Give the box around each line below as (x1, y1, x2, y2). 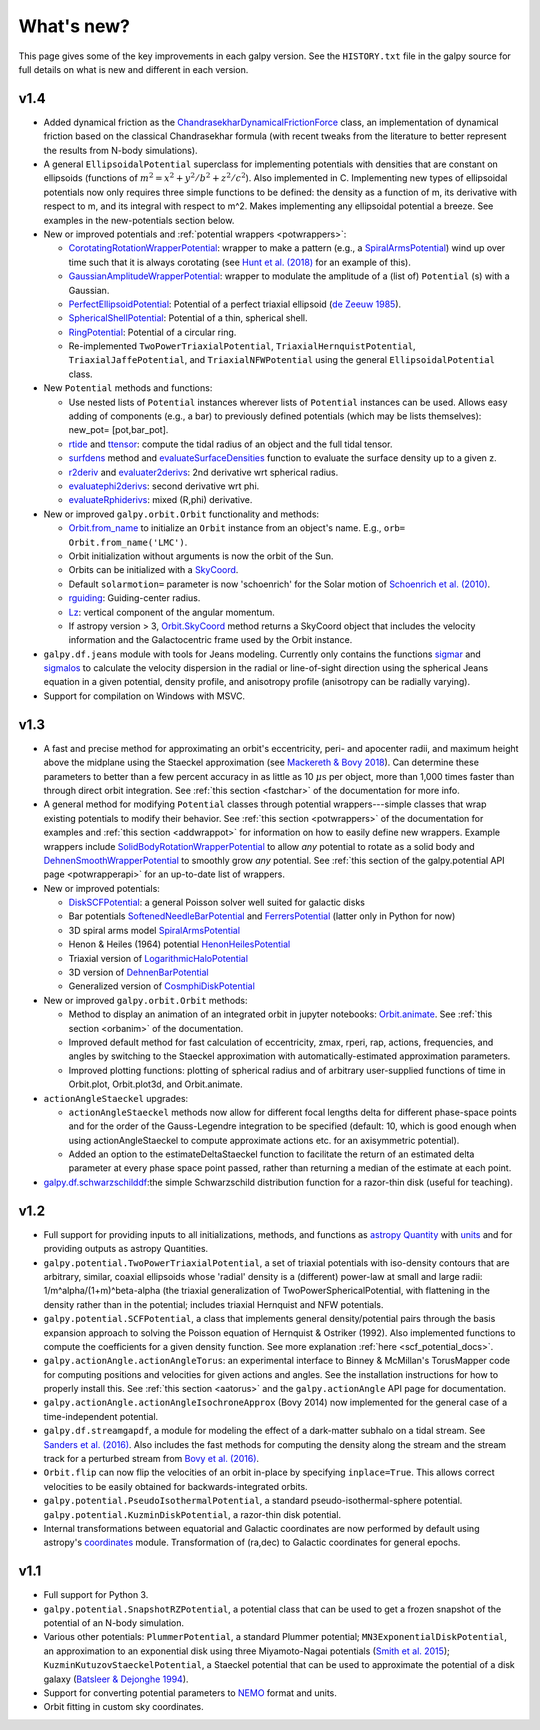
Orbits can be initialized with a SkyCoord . (68, 564, 239, 576)
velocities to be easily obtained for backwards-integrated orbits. (43, 1480, 309, 1492)
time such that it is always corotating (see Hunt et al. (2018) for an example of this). (68, 256, 412, 268)
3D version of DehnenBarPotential (68, 966, 209, 979)
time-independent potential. (43, 1410, 159, 1422)
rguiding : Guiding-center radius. (68, 592, 201, 604)
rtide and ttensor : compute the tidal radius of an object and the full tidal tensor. (68, 438, 393, 450)
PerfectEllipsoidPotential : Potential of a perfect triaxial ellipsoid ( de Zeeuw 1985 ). (68, 298, 402, 310)
